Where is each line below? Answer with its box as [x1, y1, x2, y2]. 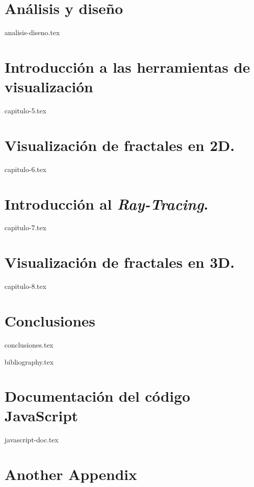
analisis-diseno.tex [4, 27, 60, 38]
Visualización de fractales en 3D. [4, 252, 235, 272]
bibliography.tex [4, 356, 54, 367]
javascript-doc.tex [4, 434, 58, 445]
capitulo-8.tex [4, 281, 46, 291]
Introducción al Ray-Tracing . [4, 193, 208, 214]
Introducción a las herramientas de [4, 56, 250, 77]
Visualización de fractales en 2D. [4, 134, 235, 155]
